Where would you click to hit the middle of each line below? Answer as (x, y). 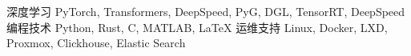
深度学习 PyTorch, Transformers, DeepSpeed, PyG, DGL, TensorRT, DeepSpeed (206, 11)
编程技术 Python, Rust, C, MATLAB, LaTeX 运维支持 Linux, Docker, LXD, (197, 27)
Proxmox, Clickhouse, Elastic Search (96, 43)
